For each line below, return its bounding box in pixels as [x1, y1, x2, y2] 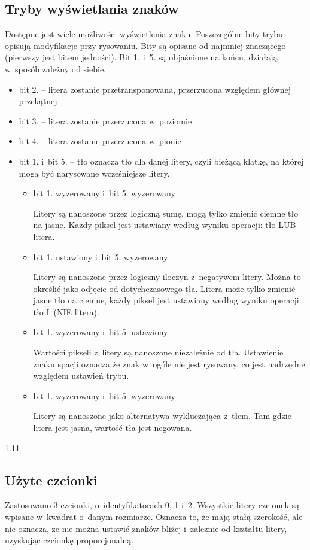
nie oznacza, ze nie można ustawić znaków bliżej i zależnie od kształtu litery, [5, 522, 287, 534]
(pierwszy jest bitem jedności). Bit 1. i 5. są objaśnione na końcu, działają [5, 51, 278, 63]
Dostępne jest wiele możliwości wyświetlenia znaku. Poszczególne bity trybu [5, 28, 283, 40]
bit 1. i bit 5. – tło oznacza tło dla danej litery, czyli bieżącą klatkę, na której [19, 154, 304, 167]
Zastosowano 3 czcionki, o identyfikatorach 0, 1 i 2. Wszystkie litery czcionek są [5, 499, 299, 511]
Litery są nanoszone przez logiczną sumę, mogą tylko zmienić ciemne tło [33, 206, 299, 219]
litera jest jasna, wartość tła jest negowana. [33, 421, 192, 434]
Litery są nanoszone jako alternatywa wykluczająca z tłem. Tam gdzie [33, 409, 291, 422]
